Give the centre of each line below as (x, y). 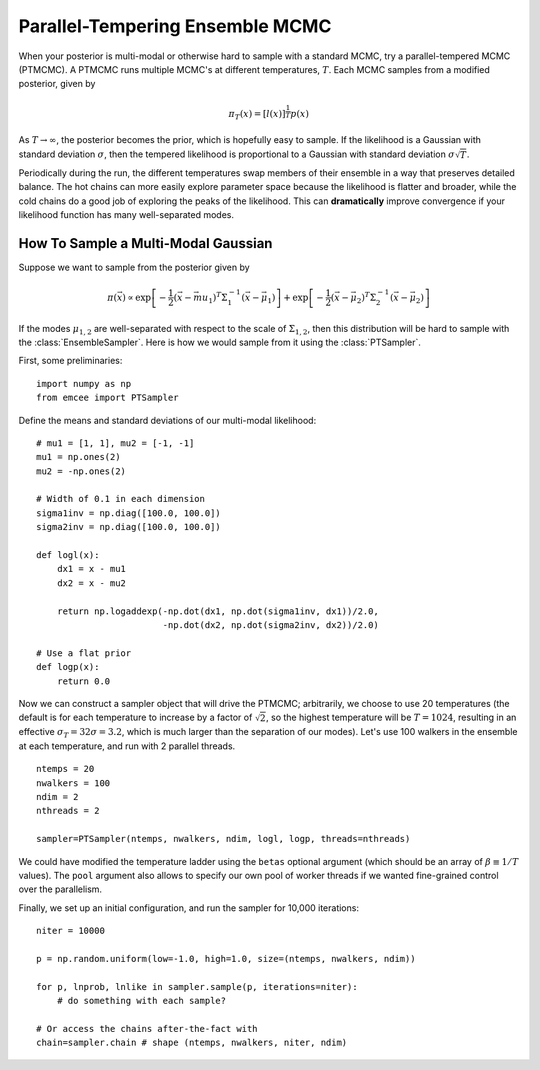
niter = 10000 (70, 931)
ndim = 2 (57, 796)
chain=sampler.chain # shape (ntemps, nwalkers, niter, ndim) (192, 1043)
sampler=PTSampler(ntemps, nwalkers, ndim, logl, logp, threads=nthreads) (223, 839)
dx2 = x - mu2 (91, 583)
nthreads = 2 (68, 811)
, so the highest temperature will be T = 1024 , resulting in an (391, 717)
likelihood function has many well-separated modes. (126, 215)
